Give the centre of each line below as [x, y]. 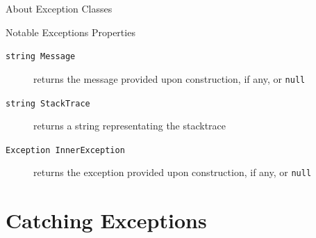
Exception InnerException [65, 150]
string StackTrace [48, 103]
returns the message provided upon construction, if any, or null [169, 78]
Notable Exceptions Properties [70, 32]
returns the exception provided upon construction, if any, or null [173, 172]
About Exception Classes [59, 8]
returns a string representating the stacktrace [130, 126]
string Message [41, 57]
